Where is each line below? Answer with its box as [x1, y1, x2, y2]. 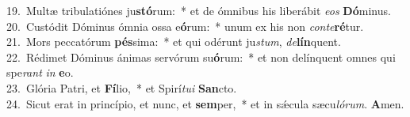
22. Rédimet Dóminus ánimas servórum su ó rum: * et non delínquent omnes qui [6, 48, 396, 65]
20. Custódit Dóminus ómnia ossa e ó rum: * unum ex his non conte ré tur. [6, 17, 364, 34]
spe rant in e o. [6, 64, 74, 81]
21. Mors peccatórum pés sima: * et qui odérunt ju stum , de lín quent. [6, 33, 341, 50]
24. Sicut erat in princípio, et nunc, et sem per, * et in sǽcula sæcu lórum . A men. [6, 95, 404, 111]
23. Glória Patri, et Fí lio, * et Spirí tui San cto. [6, 79, 237, 96]
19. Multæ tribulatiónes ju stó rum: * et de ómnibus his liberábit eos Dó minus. [6, 2, 391, 18]
